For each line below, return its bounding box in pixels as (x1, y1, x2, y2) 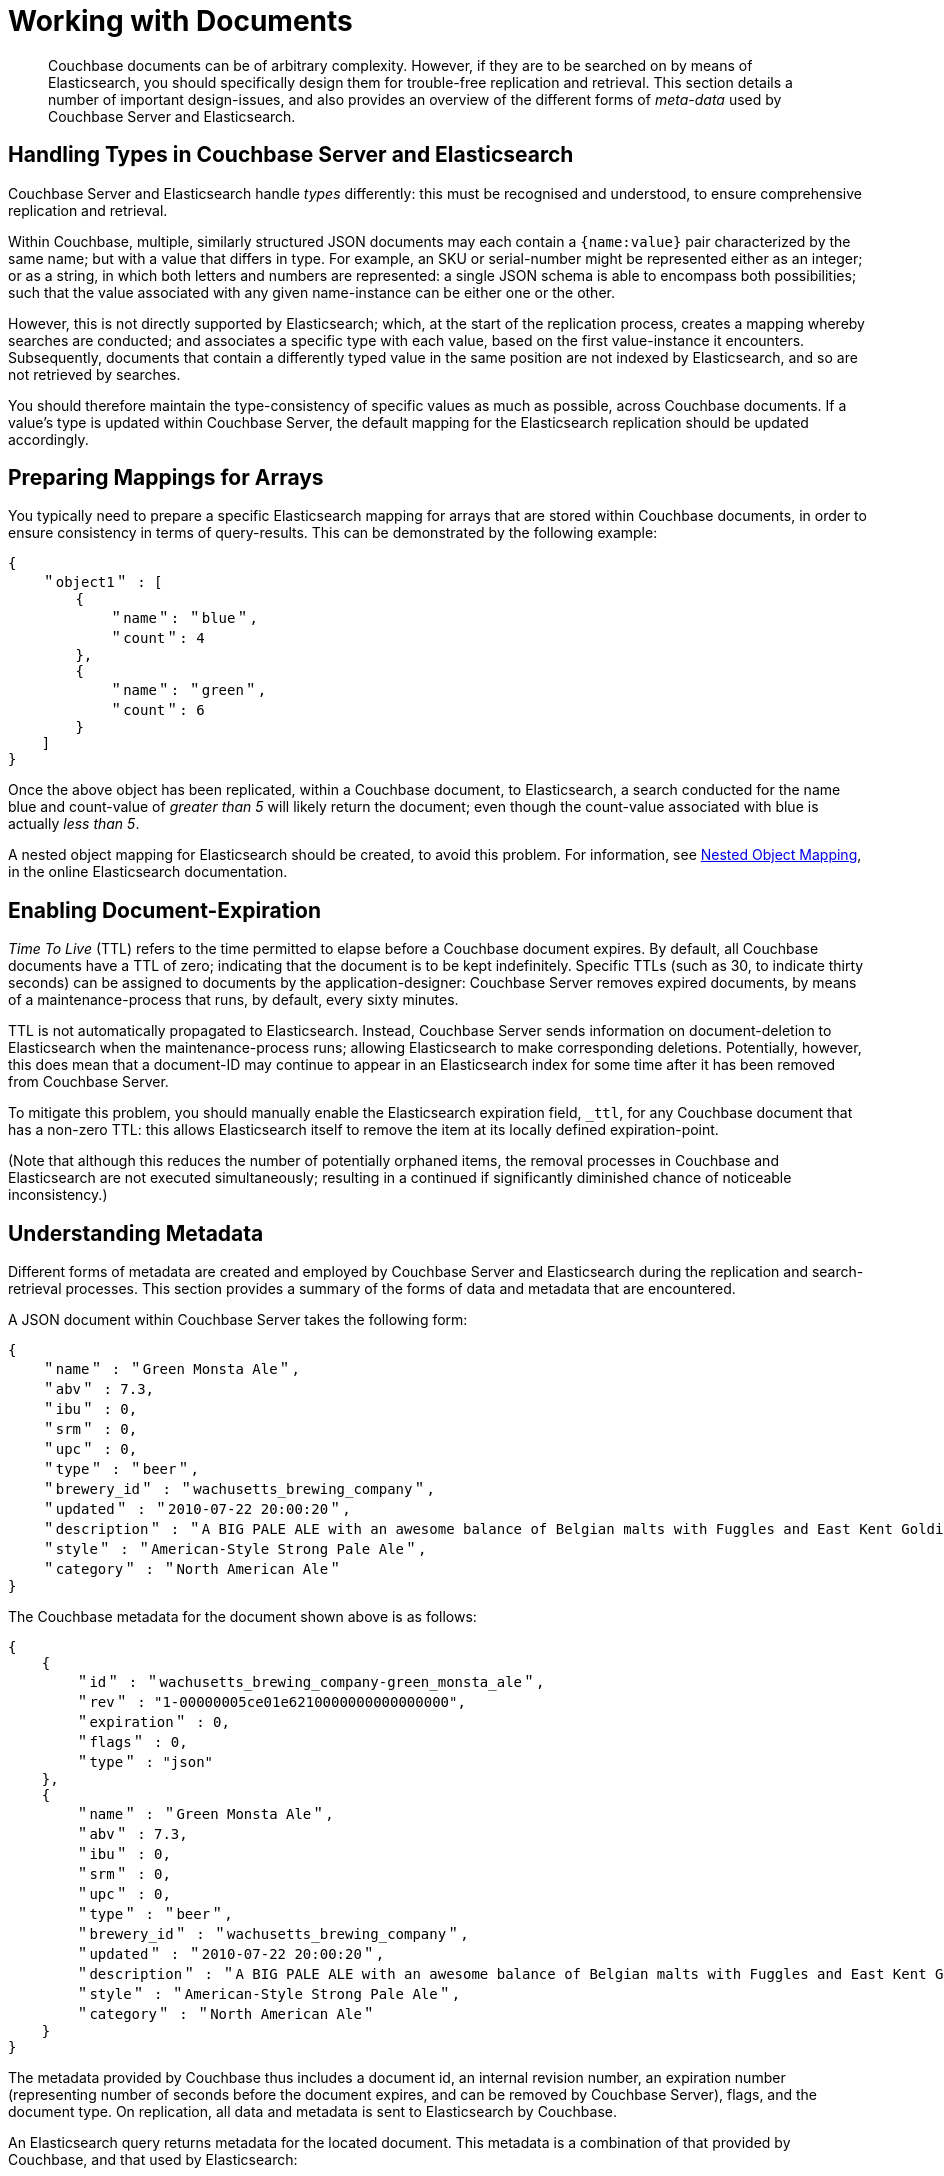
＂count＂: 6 (109, 702, 205, 719)
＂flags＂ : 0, (75, 1734, 188, 1751)
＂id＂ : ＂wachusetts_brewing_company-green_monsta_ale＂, (75, 1674, 545, 1691)
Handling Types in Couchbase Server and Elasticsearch (8, 142, 574, 168)
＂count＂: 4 (109, 630, 205, 647)
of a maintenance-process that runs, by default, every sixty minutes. (8, 991, 459, 1009)
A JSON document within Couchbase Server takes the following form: (8, 1311, 468, 1329)
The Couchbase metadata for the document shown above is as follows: (8, 1608, 477, 1626)
